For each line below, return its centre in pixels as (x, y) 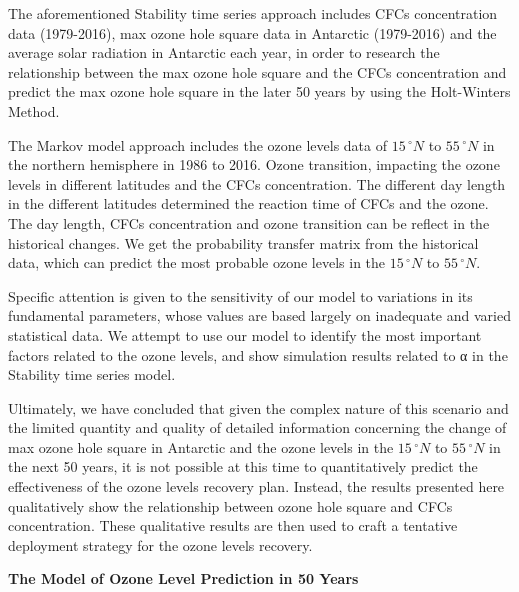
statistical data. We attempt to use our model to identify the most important (245, 334)
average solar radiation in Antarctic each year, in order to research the (224, 52)
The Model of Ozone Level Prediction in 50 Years (183, 578)
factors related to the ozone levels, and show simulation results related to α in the (258, 354)
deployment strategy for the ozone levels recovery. (160, 544)
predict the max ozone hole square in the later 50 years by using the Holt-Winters (259, 91)
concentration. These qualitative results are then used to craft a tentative (233, 525)
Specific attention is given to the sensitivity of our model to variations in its (240, 295)
